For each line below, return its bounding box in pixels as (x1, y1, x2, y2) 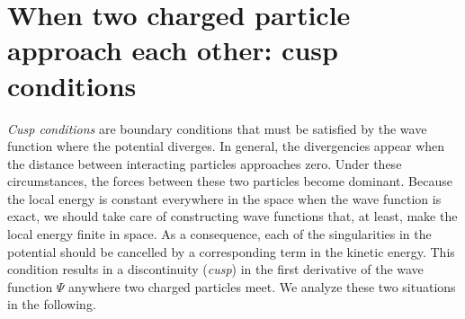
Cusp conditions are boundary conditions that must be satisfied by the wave (7, 119, 427, 137)
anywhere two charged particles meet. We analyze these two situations (68, 277, 456, 296)
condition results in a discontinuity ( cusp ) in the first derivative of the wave (7, 260, 424, 279)
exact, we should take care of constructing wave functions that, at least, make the (7, 207, 458, 226)
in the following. (7, 295, 96, 314)
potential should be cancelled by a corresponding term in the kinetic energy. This (7, 242, 455, 261)
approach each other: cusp (7, 31, 338, 68)
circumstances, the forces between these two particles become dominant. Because (7, 172, 452, 191)
